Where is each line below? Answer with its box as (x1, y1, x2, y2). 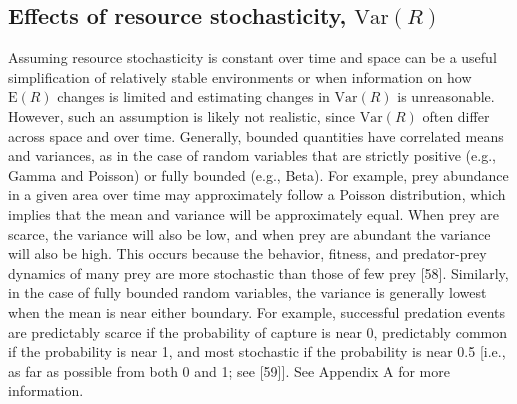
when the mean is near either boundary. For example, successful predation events (8, 301, 505, 322)
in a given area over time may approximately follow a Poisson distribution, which (8, 184, 506, 205)
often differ (422, 105, 490, 126)
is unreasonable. (397, 86, 495, 107)
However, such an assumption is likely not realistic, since (8, 105, 356, 126)
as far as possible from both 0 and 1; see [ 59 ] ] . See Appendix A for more (8, 360, 450, 381)
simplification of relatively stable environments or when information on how (8, 66, 472, 87)
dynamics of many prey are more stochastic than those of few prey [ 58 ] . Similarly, (8, 262, 509, 283)
